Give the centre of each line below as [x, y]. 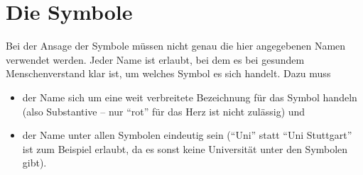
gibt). [34, 163]
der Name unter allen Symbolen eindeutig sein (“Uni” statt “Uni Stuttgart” [187, 135]
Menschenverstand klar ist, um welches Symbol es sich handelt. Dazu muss [168, 73]
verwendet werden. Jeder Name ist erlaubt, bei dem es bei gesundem [155, 59]
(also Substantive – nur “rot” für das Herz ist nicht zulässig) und [164, 111]
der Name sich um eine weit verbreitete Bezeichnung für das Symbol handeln [190, 97]
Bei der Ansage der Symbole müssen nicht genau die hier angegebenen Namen [176, 46]
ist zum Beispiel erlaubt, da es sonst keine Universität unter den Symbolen [185, 148]
